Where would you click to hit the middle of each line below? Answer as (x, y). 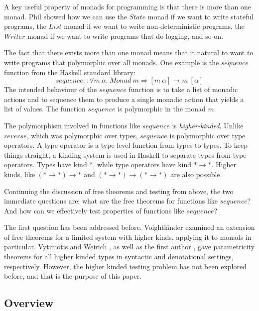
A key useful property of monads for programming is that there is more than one (128, 6)
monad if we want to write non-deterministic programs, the (154, 26)
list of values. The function (45, 109)
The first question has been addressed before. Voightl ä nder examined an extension (129, 227)
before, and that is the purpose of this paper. (73, 276)
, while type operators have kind (142, 164)
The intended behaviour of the (51, 89)
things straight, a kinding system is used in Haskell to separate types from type (125, 155)
